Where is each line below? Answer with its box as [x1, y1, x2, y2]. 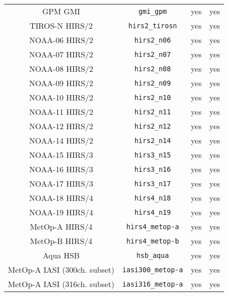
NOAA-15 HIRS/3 [29, 149, 93, 160]
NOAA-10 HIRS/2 [29, 92, 93, 103]
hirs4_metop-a [126, 222, 179, 231]
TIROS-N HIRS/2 [30, 20, 93, 31]
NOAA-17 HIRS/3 [29, 178, 93, 189]
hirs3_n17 [134, 179, 171, 188]
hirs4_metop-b [126, 237, 179, 245]
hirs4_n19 [134, 208, 171, 216]
